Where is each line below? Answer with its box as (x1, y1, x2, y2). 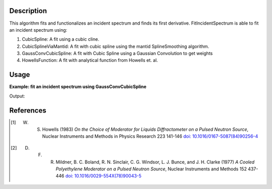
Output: (9, 93, 25, 99)
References (9, 106, 46, 115)
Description (9, 7, 47, 15)
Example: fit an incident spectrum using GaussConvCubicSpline (9, 83, 147, 90)
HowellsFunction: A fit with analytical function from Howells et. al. (22, 57, 158, 63)
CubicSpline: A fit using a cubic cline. (22, 36, 99, 42)
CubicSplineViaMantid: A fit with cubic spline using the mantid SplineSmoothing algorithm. (22, 43, 210, 49)
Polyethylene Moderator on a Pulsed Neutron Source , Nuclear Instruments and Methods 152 (55, 166, 247, 172)
